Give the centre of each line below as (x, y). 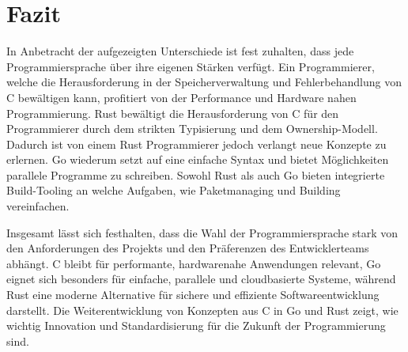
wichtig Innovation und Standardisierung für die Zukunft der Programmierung (196, 326)
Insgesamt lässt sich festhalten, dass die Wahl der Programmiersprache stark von (202, 232)
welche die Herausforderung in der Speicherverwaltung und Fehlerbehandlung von (204, 82)
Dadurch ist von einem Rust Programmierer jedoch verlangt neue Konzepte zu (196, 144)
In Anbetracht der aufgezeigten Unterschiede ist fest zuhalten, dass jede (180, 51)
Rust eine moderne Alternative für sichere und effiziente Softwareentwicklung (193, 295)
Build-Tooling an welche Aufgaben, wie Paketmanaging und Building (174, 190)
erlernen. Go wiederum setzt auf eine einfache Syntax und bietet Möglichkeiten (198, 159)
